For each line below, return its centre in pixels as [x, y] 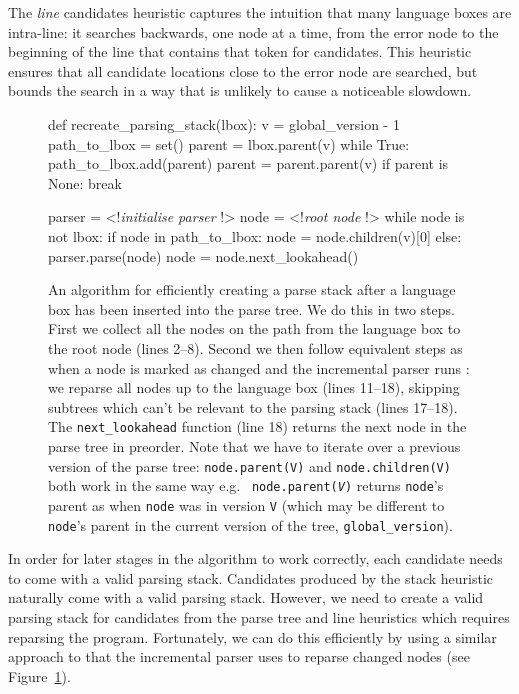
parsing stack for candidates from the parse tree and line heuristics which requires [259, 616]
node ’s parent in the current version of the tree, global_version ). [250, 524]
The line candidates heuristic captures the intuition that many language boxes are [260, 12]
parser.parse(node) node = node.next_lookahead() [203, 255]
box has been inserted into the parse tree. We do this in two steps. [251, 308]
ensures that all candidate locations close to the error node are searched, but [243, 70]
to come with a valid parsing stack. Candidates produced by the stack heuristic [251, 577]
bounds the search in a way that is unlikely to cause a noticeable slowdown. [240, 90]
